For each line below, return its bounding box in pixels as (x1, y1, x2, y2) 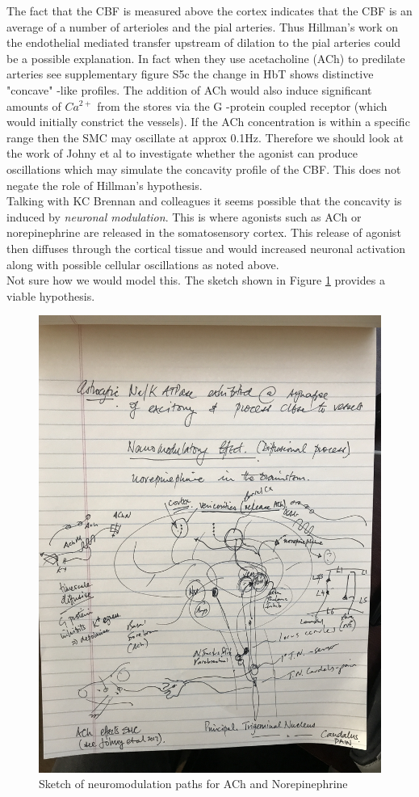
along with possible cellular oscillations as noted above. (6, 255, 279, 272)
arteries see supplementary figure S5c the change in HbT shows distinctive (6, 65, 374, 82)
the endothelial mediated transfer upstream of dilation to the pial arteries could (6, 34, 401, 51)
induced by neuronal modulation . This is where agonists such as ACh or (6, 208, 362, 225)
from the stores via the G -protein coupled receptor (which (97, 97, 388, 114)
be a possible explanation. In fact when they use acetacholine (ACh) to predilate (6, 49, 405, 66)
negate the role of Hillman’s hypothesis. (6, 176, 203, 193)
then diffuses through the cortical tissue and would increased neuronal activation (6, 239, 406, 256)
